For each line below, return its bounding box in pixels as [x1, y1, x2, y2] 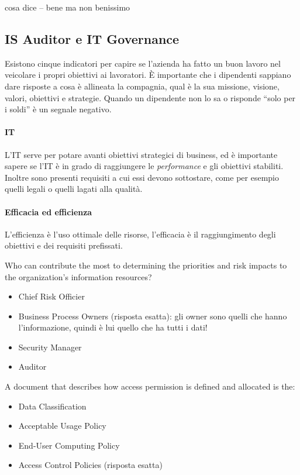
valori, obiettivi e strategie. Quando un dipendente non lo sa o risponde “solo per [5, 91, 296, 104]
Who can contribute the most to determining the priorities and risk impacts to [5, 259, 287, 271]
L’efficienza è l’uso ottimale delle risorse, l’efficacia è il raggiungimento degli [5, 228, 276, 240]
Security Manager [18, 340, 82, 353]
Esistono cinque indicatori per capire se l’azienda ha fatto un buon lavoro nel [5, 57, 281, 69]
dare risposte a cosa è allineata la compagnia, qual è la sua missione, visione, [5, 80, 280, 92]
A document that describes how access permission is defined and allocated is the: [5, 380, 295, 393]
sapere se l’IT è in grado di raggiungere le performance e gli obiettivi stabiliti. [5, 160, 284, 172]
